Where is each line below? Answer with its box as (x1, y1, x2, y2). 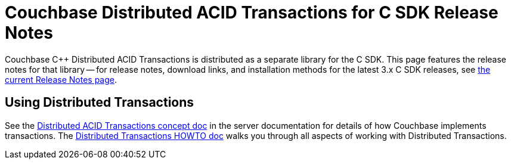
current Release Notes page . (5, 74, 117, 85)
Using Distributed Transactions (5, 95, 194, 110)
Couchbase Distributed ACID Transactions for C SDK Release (5, 2, 498, 23)
